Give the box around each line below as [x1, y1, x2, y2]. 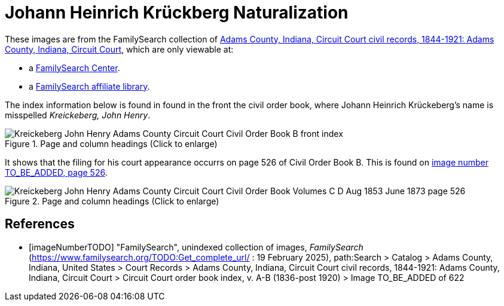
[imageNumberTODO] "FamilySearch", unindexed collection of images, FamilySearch [29, 241, 364, 252]
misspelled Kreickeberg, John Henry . [5, 109, 151, 120]
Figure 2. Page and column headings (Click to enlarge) [5, 195, 219, 206]
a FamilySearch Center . [29, 62, 120, 73]
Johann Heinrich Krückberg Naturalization [5, 2, 349, 23]
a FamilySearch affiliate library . [29, 81, 150, 91]
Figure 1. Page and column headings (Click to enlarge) [5, 138, 218, 149]
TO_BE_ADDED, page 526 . [5, 167, 108, 178]
